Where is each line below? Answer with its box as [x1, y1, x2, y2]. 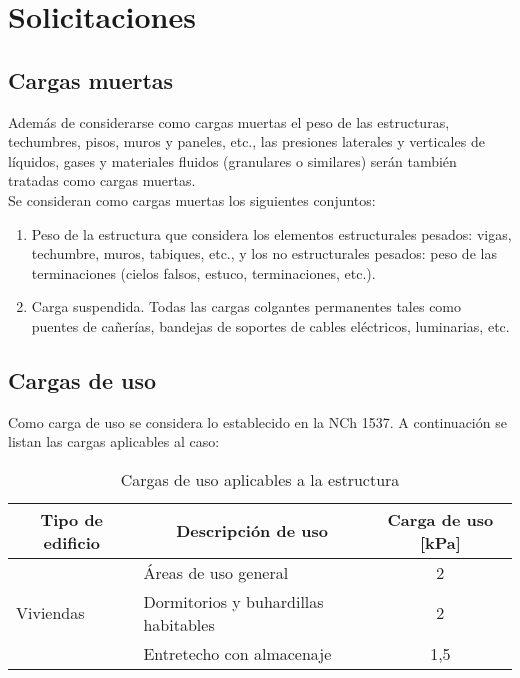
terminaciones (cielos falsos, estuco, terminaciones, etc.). [31, 262, 376, 283]
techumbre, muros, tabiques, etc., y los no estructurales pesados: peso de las [31, 243, 497, 264]
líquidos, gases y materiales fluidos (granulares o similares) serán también [8, 150, 457, 171]
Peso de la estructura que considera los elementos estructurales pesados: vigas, [31, 223, 512, 244]
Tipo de [40, 507, 104, 531]
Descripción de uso [176, 519, 328, 543]
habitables [143, 612, 215, 636]
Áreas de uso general [143, 560, 289, 584]
